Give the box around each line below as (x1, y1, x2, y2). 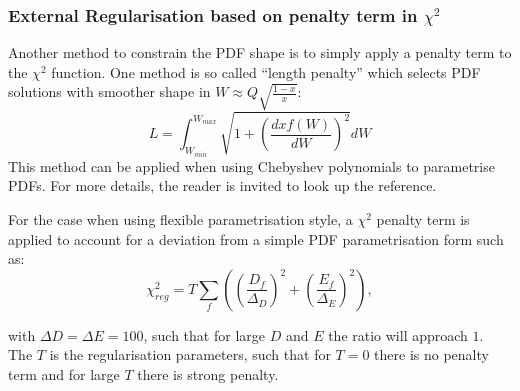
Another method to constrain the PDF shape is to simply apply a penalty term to (8, 42, 512, 63)
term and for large (8, 363, 120, 384)
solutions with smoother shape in (8, 81, 211, 102)
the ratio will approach (328, 324, 468, 345)
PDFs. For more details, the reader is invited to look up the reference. (8, 175, 437, 196)
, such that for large (143, 324, 265, 345)
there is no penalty (374, 344, 489, 365)
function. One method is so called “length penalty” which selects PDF (51, 61, 481, 82)
